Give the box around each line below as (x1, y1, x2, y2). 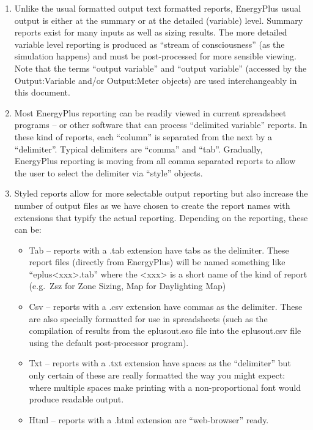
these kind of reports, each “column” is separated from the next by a (14, 130, 273, 143)
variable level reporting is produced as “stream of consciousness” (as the (14, 37, 285, 50)
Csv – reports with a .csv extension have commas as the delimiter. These (29, 300, 303, 313)
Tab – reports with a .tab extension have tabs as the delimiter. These (29, 243, 289, 256)
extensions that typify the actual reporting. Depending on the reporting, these (14, 211, 308, 224)
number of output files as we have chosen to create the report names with (14, 198, 290, 211)
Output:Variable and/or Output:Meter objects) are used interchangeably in (14, 74, 297, 86)
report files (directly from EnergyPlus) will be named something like (29, 255, 285, 268)
